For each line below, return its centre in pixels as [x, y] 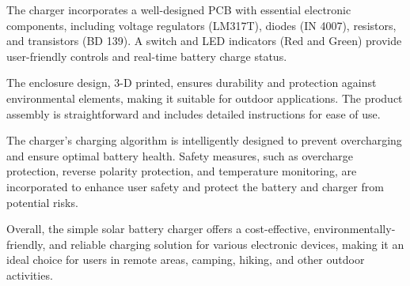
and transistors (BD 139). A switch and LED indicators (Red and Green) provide [204, 41]
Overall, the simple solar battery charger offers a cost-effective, [158, 229]
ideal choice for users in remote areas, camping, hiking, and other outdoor [186, 260]
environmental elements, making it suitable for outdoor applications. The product [205, 98]
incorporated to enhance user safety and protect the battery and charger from [195, 186]
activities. [30, 275]
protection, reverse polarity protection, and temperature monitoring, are [182, 171]
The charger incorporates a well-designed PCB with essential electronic [179, 9]
